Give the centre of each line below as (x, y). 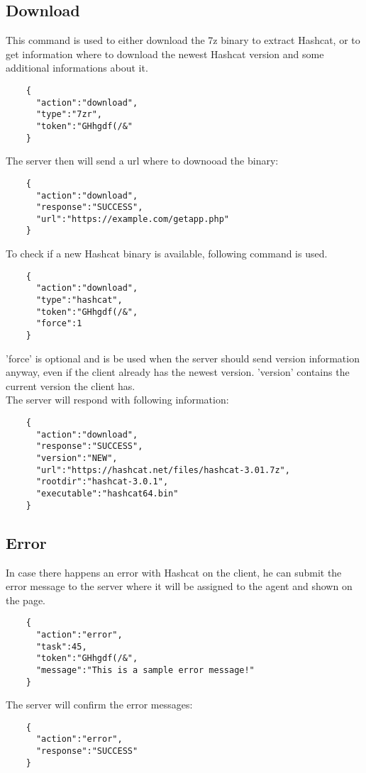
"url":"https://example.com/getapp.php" (132, 219)
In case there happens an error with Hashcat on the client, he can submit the (174, 572)
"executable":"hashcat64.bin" (107, 493)
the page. (26, 600)
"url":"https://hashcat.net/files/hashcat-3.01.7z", (163, 470)
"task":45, (61, 646)
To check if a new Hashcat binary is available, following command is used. (167, 254)
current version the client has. (71, 385)
